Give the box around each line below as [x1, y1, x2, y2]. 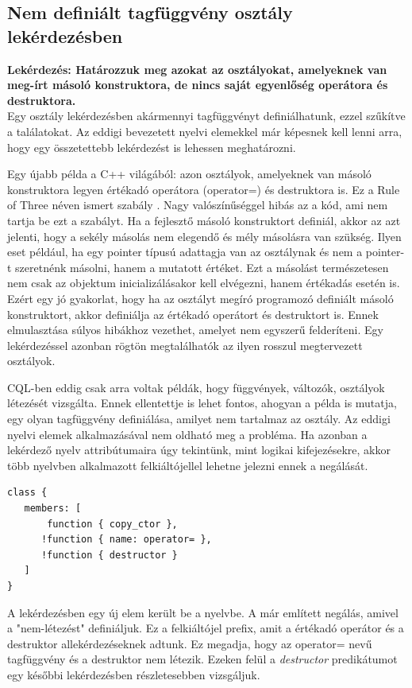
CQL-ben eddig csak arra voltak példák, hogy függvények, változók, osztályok [7, 379, 385, 395]
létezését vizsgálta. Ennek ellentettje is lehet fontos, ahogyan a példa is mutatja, [7, 395, 397, 411]
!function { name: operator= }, [40, 534, 212, 546]
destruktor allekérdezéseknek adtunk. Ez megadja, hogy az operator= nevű [7, 635, 372, 651]
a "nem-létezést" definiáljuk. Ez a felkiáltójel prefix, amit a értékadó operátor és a [7, 620, 404, 636]
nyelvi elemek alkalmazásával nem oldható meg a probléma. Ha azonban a [7, 426, 368, 442]
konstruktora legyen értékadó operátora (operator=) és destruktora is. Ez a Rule [7, 181, 400, 197]
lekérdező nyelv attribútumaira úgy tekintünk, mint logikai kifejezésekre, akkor [7, 441, 391, 458]
